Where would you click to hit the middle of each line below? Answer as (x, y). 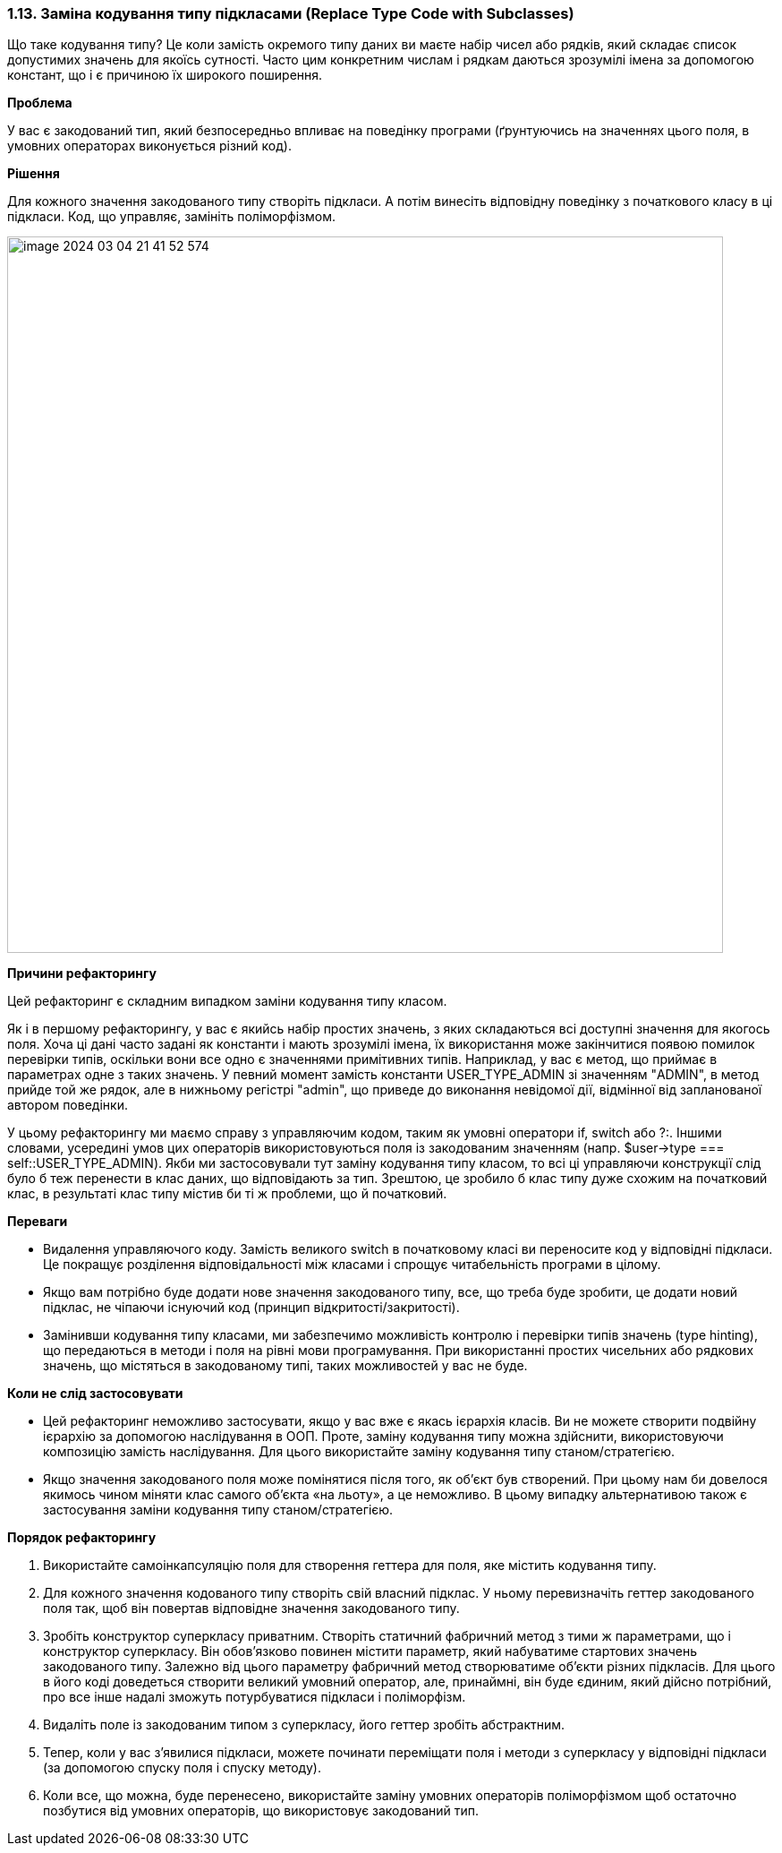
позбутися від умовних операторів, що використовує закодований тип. (261, 1811)
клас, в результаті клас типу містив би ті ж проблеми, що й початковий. (227, 1194)
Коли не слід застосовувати (95, 1394)
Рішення (34, 174)
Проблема (40, 103)
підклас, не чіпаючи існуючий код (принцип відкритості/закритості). (251, 1308)
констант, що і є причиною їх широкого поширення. (165, 75)
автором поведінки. (68, 1105)
